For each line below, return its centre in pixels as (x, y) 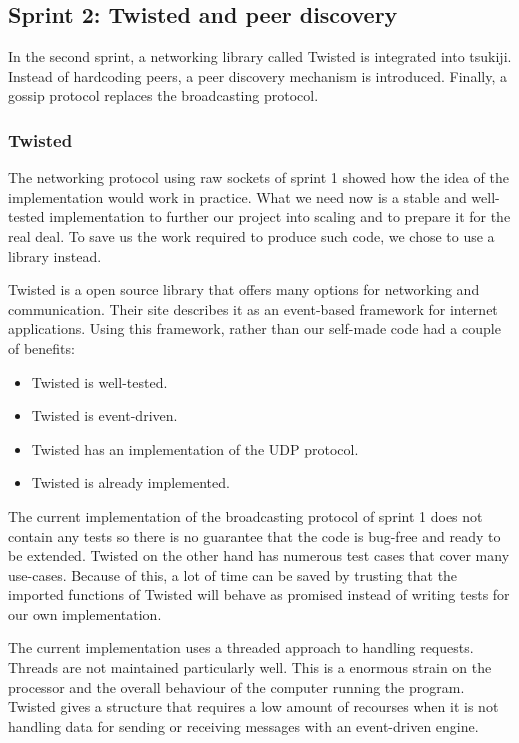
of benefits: (41, 347)
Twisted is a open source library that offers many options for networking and (244, 289)
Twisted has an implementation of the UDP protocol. (195, 448)
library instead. (55, 255)
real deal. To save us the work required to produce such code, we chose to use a (251, 235)
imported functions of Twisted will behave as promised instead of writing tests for (259, 594)
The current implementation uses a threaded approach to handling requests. (241, 647)
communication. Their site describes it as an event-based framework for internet (253, 308)
